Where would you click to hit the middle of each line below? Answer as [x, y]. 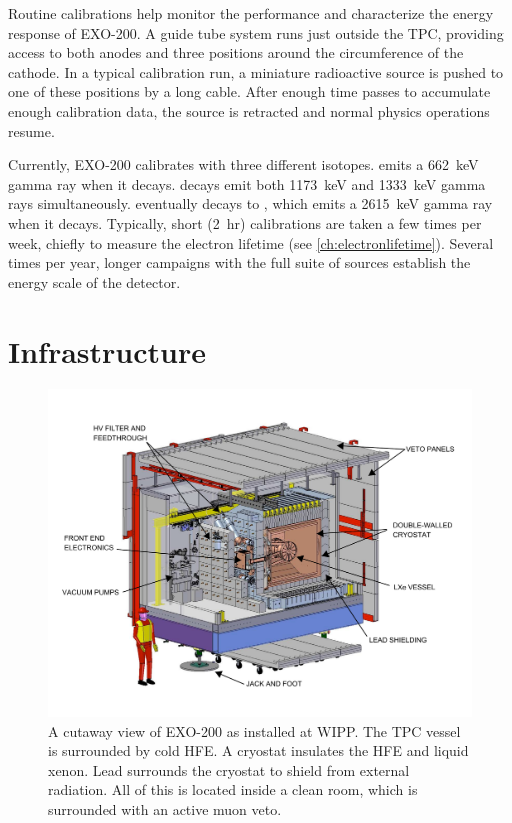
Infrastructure [107, 350]
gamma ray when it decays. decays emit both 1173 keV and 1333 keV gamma [247, 183]
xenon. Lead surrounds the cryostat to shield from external [229, 769]
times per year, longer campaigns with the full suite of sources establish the [239, 262]
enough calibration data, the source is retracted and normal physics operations [249, 110]
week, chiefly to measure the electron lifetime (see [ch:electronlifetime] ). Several [251, 242]
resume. [31, 130]
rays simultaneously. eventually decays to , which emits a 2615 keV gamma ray [250, 203]
